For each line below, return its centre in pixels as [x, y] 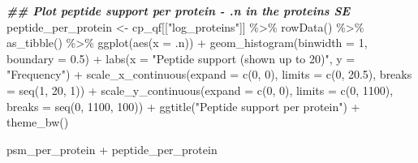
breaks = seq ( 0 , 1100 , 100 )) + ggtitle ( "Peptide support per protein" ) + [183, 106]
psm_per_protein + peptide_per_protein [112, 149]
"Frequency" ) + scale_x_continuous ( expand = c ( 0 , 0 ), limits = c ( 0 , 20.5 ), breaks [209, 74]
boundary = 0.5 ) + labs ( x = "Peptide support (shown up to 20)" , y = [181, 58]
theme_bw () [38, 122]
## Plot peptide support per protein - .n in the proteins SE [179, 11]
